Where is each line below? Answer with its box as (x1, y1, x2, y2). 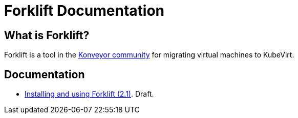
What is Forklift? (4, 28, 90, 42)
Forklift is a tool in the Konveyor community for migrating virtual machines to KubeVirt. (4, 50, 294, 60)
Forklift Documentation (4, 2, 165, 19)
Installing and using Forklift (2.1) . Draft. (25, 90, 154, 99)
